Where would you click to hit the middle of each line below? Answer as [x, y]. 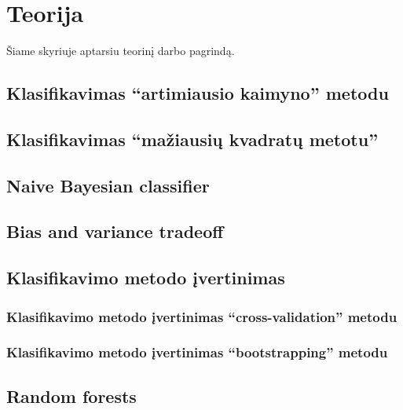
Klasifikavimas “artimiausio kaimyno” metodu [198, 93]
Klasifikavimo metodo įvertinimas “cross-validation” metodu [202, 316]
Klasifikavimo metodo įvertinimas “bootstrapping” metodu [197, 352]
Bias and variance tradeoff [115, 231]
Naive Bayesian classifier [108, 185]
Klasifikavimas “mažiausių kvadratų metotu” [192, 139]
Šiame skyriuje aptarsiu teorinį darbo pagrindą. [121, 51]
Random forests [71, 395]
